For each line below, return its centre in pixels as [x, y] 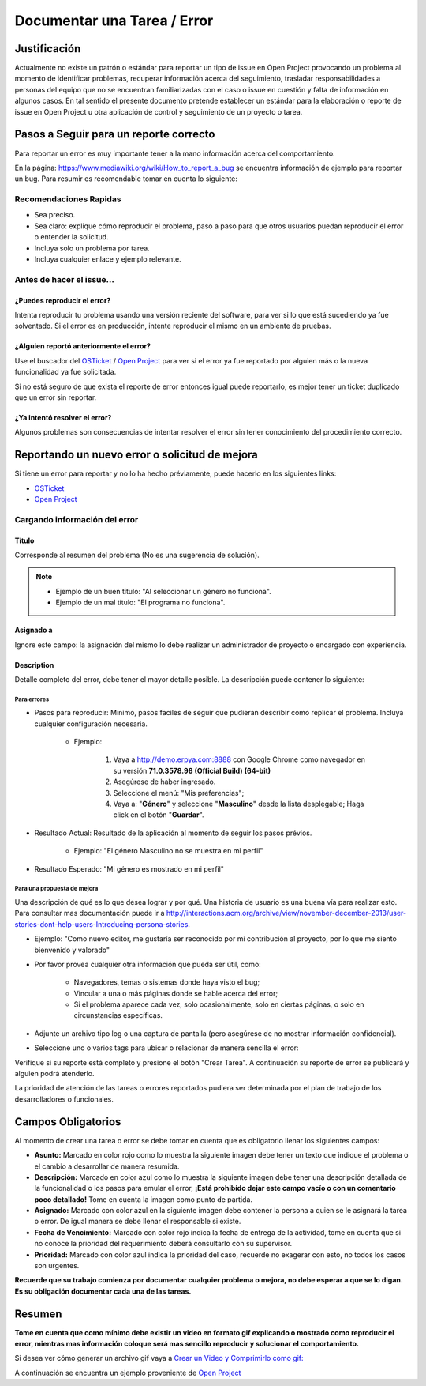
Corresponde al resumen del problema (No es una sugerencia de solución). [137, 555]
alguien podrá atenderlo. [54, 1074]
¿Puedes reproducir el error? [63, 300]
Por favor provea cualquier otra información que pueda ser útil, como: [148, 964]
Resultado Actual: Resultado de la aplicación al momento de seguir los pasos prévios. [173, 833]
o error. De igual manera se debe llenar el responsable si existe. [138, 1222]
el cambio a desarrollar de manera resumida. [107, 1166]
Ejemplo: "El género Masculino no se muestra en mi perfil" [168, 851]
